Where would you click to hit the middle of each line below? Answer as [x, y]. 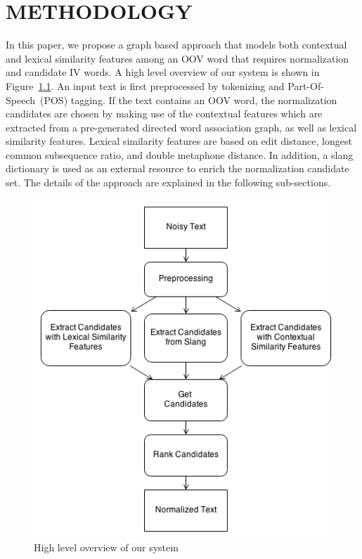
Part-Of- [306, 85]
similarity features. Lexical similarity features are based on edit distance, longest [179, 141]
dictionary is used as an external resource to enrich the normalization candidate [177, 168]
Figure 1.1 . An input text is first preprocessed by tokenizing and [145, 85]
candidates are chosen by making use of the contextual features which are [164, 114]
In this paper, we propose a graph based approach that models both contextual [176, 45]
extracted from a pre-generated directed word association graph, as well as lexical [181, 127]
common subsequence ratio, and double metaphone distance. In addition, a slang [180, 154]
